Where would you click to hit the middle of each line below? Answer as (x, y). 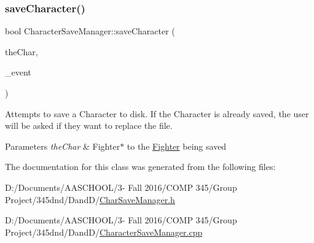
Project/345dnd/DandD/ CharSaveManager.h (90, 199)
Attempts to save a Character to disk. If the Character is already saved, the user (157, 113)
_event (18, 72)
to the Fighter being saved (177, 146)
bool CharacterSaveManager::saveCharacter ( (90, 31)
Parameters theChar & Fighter (63, 146)
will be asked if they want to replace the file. (89, 125)
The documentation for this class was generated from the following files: (140, 167)
